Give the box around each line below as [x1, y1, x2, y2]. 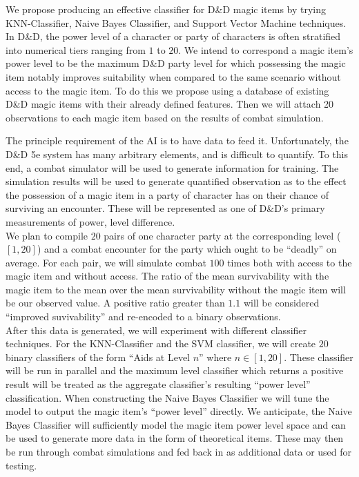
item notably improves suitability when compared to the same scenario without [6, 69, 341, 84]
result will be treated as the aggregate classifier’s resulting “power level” [6, 377, 311, 391]
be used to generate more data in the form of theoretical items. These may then [6, 431, 344, 445]
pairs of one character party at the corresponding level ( [104, 228, 341, 242]
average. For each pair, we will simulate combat [6, 255, 206, 269]
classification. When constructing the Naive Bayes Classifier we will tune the [6, 390, 329, 405]
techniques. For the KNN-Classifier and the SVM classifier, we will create [6, 336, 316, 351]
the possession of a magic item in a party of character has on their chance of [6, 187, 329, 202]
